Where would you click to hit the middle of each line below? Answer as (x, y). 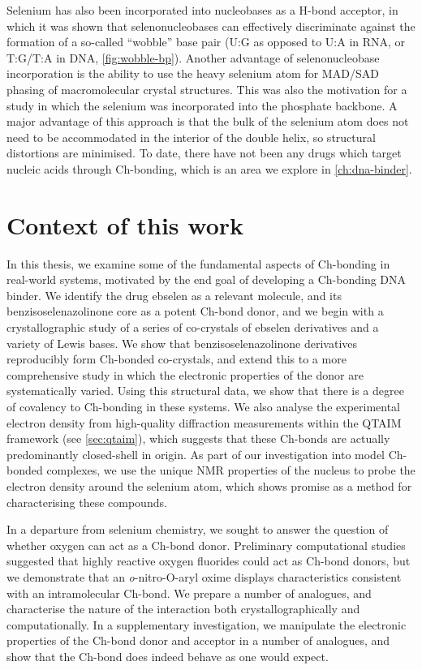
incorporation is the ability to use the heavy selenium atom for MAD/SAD (193, 73)
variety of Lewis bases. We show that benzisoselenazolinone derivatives (182, 343)
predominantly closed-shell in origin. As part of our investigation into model (196, 454)
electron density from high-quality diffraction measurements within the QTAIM (204, 422)
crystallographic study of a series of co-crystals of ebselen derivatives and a (193, 327)
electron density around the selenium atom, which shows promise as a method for (209, 485)
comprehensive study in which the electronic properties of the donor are (185, 374)
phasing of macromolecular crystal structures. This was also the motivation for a (207, 89)
